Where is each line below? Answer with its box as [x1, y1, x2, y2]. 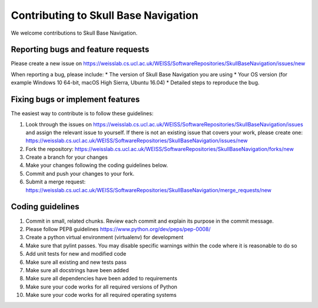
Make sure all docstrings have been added [25, 266, 129, 273]
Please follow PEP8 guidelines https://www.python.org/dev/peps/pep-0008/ [25, 225, 211, 232]
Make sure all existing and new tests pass [25, 259, 127, 266]
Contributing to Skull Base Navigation [11, 9, 198, 22]
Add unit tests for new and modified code [25, 250, 127, 257]
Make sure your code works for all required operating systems [25, 292, 177, 299]
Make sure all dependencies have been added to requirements [25, 275, 178, 282]
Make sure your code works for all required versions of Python [25, 283, 178, 290]
